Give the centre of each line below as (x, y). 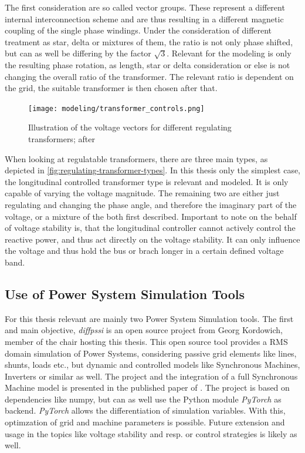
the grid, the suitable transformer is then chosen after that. (111, 88)
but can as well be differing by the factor (78, 53)
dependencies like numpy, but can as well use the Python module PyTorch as (143, 399)
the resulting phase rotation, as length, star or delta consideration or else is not (148, 64)
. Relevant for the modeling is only (229, 53)
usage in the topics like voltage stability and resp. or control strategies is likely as (151, 433)
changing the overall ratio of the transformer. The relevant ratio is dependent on (149, 76)
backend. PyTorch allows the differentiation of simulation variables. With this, (145, 410)
